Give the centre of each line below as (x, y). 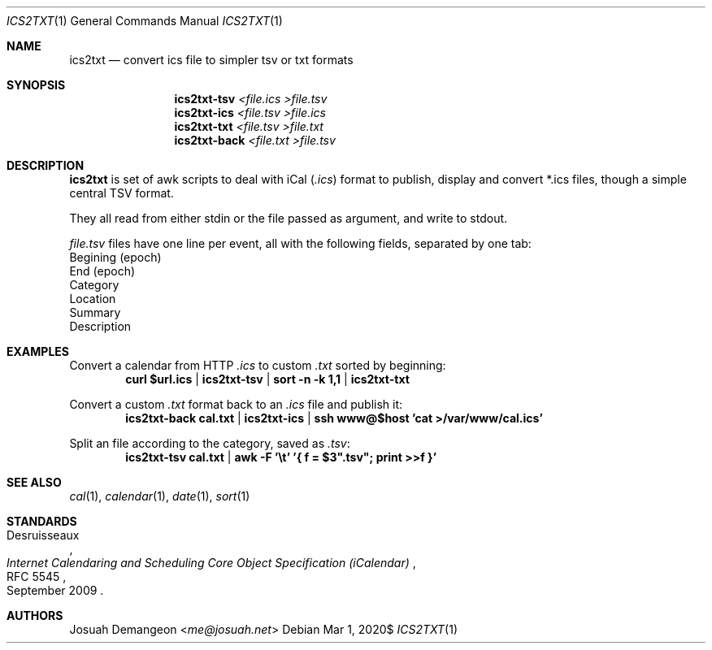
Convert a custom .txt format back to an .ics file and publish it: (236, 404)
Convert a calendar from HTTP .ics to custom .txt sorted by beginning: (258, 365)
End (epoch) (102, 271)
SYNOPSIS (36, 85)
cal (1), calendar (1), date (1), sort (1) (160, 496)
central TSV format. (122, 193)
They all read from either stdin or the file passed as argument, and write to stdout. (289, 218)
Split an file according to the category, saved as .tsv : (210, 443)
